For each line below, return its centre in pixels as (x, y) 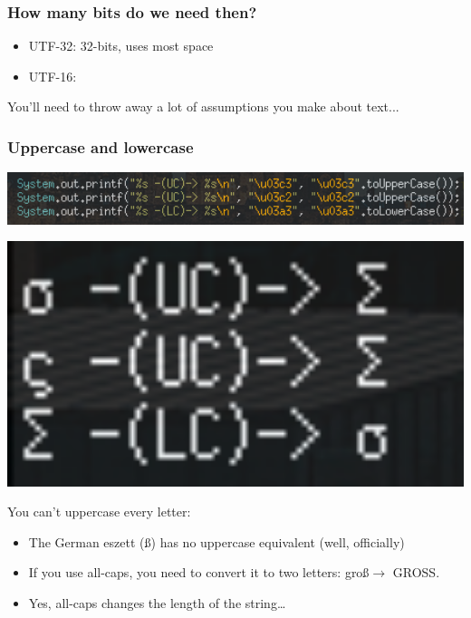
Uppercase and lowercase (101, 146)
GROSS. (416, 572)
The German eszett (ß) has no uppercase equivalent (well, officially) (216, 541)
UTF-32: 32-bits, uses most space (121, 46)
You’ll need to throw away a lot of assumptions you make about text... (203, 106)
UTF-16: (53, 76)
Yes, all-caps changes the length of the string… (157, 603)
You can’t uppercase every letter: (99, 512)
